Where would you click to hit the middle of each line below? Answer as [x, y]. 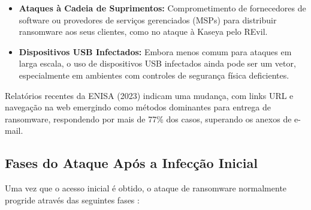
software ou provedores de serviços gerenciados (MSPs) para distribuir [148, 19]
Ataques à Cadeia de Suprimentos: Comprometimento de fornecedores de [162, 8]
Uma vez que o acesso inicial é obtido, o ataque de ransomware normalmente [146, 188]
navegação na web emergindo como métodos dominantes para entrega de [138, 107]
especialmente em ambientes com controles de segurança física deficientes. [154, 75]
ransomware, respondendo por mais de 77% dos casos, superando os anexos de [148, 118]
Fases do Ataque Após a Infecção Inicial [131, 163]
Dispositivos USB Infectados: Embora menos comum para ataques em [155, 51]
